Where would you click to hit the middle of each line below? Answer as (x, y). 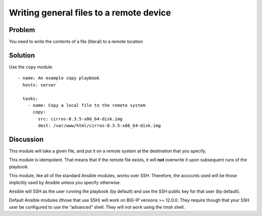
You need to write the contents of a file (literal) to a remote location (76, 42)
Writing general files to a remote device (90, 13)
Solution (22, 55)
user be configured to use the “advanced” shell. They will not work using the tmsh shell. (97, 207)
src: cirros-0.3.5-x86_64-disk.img (80, 119)
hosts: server (39, 85)
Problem (22, 30)
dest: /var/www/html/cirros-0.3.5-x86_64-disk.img (99, 126)
